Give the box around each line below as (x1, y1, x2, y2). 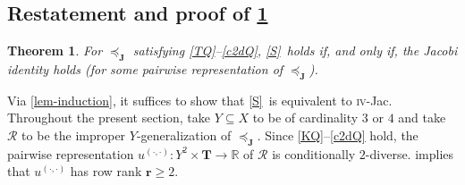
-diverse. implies (365, 144, 454, 163)
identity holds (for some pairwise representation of (7, 60, 283, 78)
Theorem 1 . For (7, 41, 103, 60)
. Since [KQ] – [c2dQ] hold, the (257, 125, 418, 144)
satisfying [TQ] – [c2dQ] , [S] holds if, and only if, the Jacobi (132, 41, 458, 60)
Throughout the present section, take (7, 108, 210, 127)
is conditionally (272, 144, 356, 163)
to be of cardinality (252, 108, 359, 127)
